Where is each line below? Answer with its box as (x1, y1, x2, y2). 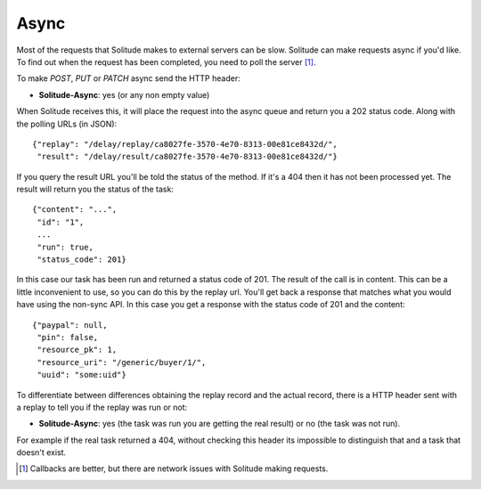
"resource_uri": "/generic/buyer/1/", (37, 357, 207, 367)
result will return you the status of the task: (16, 183, 174, 195)
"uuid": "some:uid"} (37, 370, 126, 380)
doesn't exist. (16, 447, 67, 458)
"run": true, (37, 241, 94, 252)
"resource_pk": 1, (37, 345, 118, 355)
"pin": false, (37, 332, 99, 342)
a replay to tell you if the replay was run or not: (16, 402, 188, 412)
